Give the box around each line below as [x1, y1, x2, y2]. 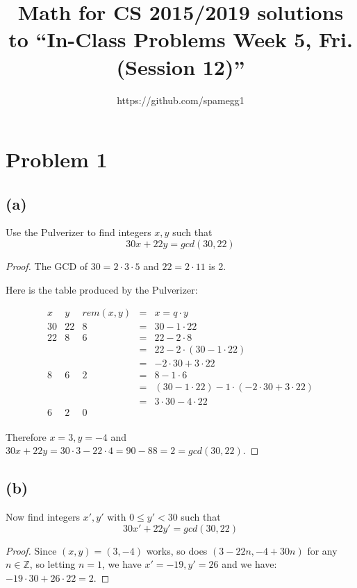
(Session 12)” [116, 52, 245, 81]
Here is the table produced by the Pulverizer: [6, 282, 198, 296]
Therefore [6, 429, 47, 444]
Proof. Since [6, 543, 57, 557]
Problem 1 [6, 145, 108, 174]
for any [307, 543, 338, 557]
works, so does [146, 543, 208, 557]
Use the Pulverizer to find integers [6, 225, 151, 240]
